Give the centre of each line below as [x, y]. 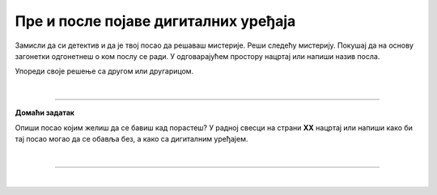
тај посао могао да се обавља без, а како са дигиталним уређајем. [132, 138]
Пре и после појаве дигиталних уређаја [155, 21]
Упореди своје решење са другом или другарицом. [104, 71]
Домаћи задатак [45, 112]
